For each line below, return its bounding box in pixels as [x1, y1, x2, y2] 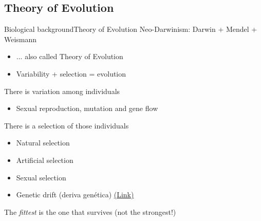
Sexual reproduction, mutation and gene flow [16, 103, 158, 114]
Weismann [4, 33, 37, 44]
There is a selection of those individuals [4, 120, 129, 131]
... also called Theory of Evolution [16, 51, 123, 62]
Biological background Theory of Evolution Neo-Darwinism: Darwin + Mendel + [4, 24, 257, 34]
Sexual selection [16, 172, 66, 182]
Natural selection [16, 137, 70, 148]
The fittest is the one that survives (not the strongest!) [4, 206, 176, 217]
